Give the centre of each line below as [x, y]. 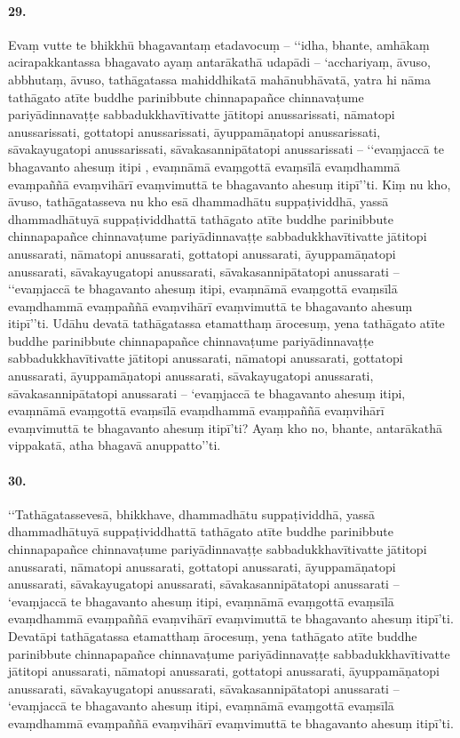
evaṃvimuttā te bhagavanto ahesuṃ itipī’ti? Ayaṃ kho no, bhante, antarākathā [225, 427]
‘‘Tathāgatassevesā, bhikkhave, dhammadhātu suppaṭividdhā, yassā [192, 513]
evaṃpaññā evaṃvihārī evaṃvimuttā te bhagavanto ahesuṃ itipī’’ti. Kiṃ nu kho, [230, 184]
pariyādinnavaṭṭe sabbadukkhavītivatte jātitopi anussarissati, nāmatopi [202, 114]
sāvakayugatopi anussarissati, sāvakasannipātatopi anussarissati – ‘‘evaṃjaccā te [226, 149]
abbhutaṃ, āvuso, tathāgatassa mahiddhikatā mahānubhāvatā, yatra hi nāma [219, 79]
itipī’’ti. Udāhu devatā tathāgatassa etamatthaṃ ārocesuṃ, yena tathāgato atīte [226, 323]
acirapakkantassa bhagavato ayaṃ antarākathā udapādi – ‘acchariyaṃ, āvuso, [219, 62]
